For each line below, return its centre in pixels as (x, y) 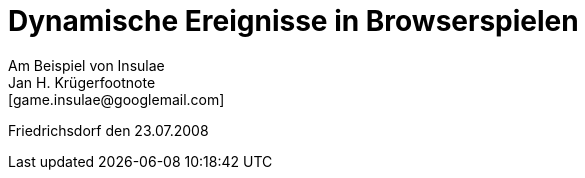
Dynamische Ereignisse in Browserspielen (293, 21)
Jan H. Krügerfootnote (82, 82)
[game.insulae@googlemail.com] (116, 99)
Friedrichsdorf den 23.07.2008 (108, 130)
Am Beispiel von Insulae (86, 65)
